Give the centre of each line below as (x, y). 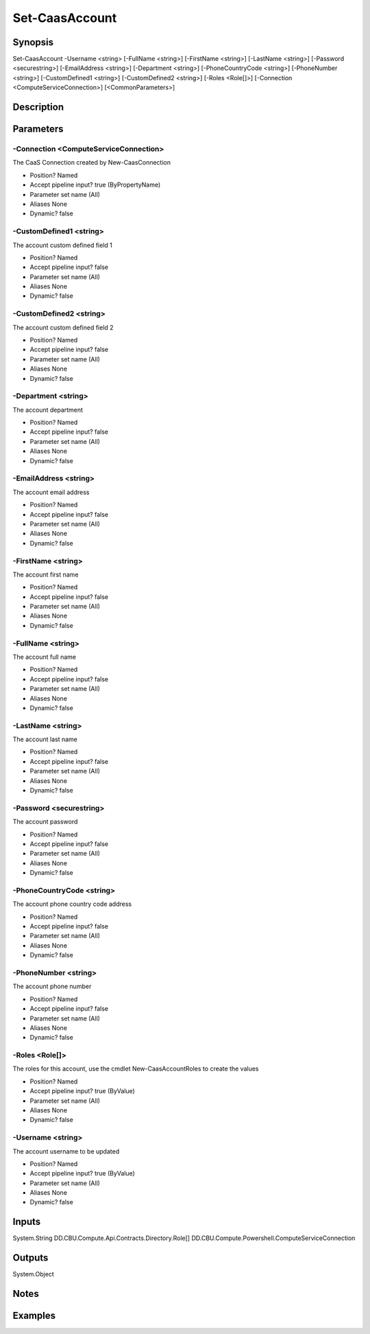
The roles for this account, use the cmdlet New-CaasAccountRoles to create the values (136, 1069)
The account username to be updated (66, 1151)
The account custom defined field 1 (63, 245)
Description (38, 107)
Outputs (30, 1258)
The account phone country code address (72, 904)
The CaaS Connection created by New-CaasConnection (92, 163)
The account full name (45, 657)
